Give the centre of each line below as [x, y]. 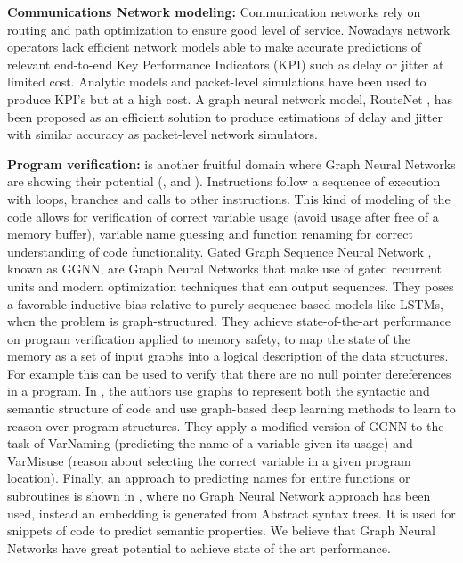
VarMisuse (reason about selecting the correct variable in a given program [209, 460]
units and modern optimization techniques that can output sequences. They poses [231, 286]
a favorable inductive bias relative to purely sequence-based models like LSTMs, [225, 303]
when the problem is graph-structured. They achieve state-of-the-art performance [229, 321]
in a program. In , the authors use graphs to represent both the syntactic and [219, 391]
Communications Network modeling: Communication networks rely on [214, 12]
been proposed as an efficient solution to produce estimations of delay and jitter [225, 116]
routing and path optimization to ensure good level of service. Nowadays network [229, 29]
